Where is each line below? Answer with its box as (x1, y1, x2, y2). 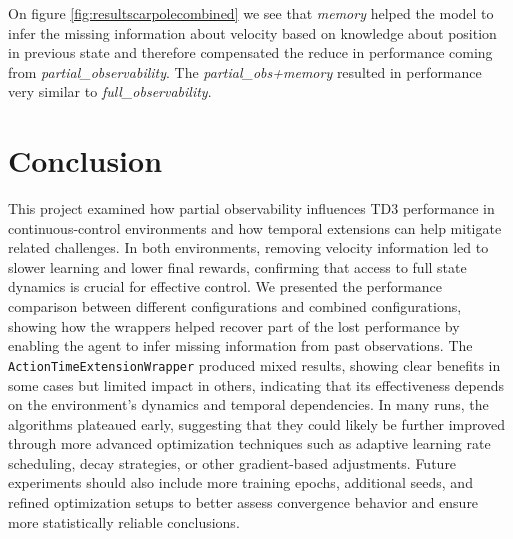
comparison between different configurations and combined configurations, (8, 296, 462, 317)
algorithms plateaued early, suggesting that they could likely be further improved (8, 413, 506, 434)
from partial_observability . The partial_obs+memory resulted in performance (8, 61, 482, 82)
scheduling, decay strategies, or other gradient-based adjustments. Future (8, 452, 457, 473)
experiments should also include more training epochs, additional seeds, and (8, 472, 473, 493)
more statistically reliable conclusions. (8, 511, 240, 532)
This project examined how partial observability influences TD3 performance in (8, 198, 495, 219)
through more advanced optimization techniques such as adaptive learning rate (8, 433, 491, 454)
